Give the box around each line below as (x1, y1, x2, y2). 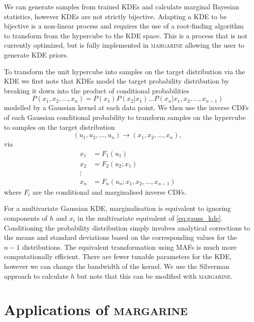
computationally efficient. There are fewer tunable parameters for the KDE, (4, 251, 232, 262)
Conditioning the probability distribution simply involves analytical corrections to (4, 222, 251, 233)
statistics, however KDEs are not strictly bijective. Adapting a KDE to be (4, 11, 227, 21)
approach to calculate (4, 270, 69, 281)
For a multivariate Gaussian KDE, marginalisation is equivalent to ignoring (4, 203, 231, 213)
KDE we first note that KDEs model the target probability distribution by (4, 76, 229, 86)
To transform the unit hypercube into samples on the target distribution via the (4, 66, 245, 76)
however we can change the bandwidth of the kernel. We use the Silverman (4, 261, 229, 271)
